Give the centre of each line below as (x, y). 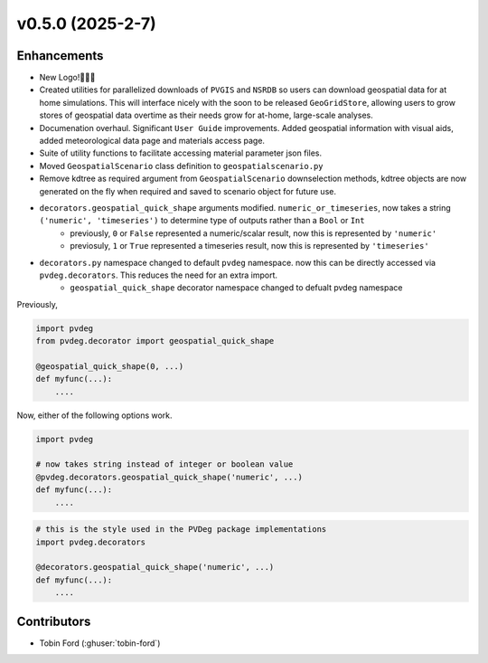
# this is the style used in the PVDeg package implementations (181, 530)
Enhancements (60, 56)
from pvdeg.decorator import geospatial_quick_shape (155, 341)
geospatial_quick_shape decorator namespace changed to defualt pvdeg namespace (236, 288)
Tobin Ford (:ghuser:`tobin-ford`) (100, 643)
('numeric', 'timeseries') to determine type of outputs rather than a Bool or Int (202, 221)
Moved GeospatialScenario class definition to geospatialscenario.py (182, 166)
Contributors (54, 621)
